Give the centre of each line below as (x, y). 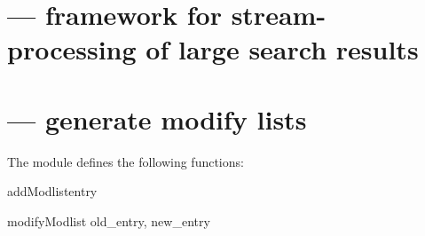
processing (72, 49)
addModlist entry (52, 191)
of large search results (282, 49)
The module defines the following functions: (126, 161)
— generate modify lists (157, 118)
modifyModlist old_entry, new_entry (109, 220)
